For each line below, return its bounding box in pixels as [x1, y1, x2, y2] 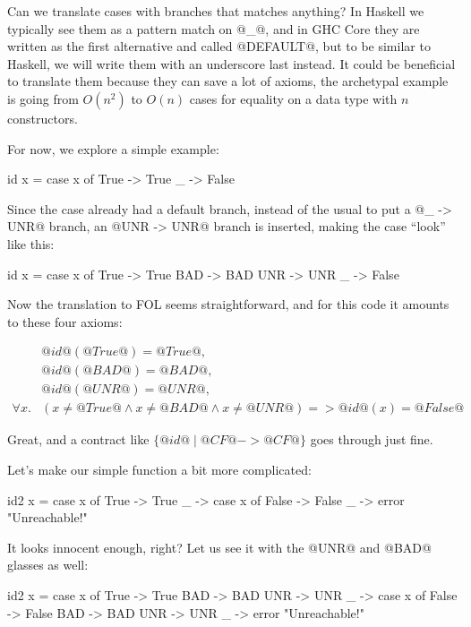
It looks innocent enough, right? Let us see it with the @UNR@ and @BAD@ [7, 537, 432, 556]
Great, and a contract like [7, 430, 150, 449]
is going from [7, 89, 79, 107]
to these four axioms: [7, 312, 123, 331]
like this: [7, 234, 55, 253]
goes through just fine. [310, 430, 433, 449]
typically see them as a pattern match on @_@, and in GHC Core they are [7, 19, 420, 38]
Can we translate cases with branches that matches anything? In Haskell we [7, 2, 424, 20]
